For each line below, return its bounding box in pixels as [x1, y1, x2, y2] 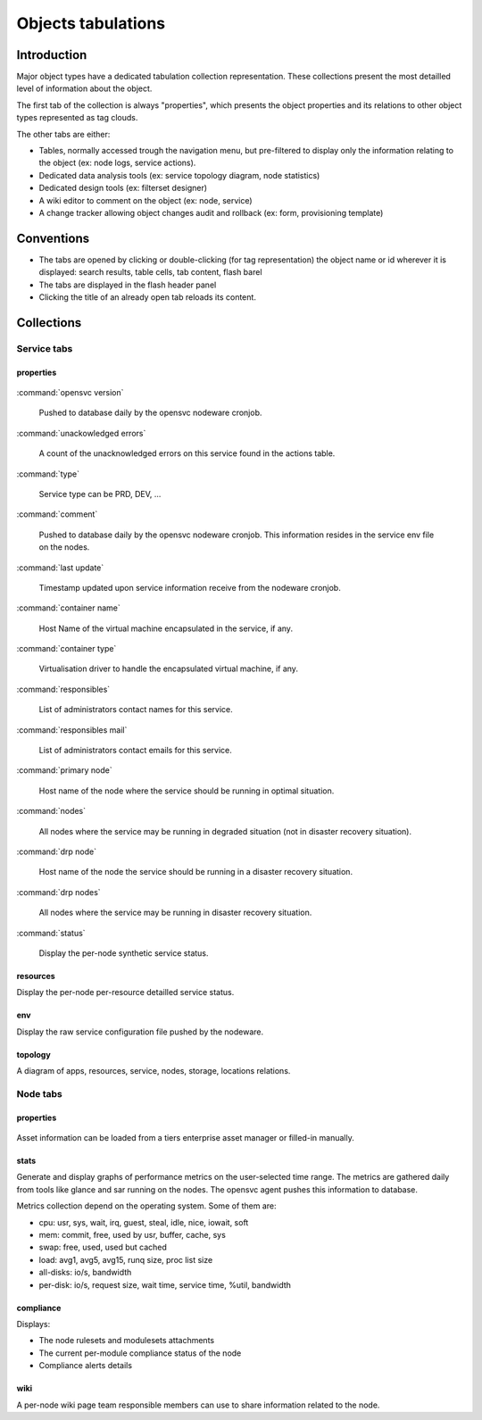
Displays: [16, 1318, 51, 1329]
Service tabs [16, 342, 73, 354]
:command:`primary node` [16, 765, 112, 776]
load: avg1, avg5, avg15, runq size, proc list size [38, 1254, 213, 1265]
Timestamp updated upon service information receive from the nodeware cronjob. [38, 582, 341, 593]
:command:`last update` [16, 562, 104, 573]
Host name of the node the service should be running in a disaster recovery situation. [38, 867, 353, 877]
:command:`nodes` [16, 806, 87, 817]
